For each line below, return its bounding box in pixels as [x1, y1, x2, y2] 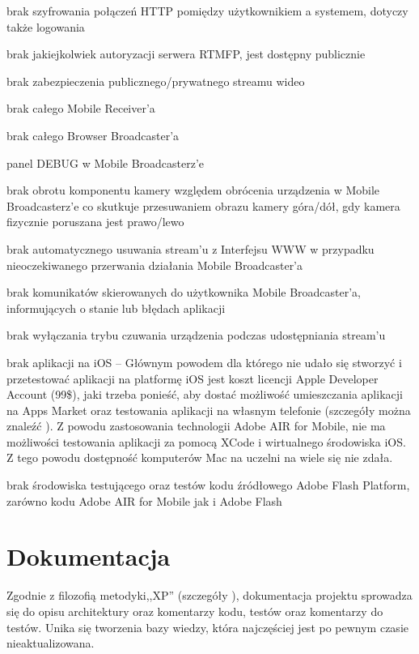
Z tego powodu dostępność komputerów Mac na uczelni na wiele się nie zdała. [6, 449, 393, 466]
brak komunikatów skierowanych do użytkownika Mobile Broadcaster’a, [6, 284, 362, 301]
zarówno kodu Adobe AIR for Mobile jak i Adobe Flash [6, 492, 282, 509]
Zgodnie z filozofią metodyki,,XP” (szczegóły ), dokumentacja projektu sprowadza [6, 587, 413, 604]
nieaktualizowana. [6, 635, 95, 652]
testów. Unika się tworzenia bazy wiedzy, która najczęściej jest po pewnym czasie [6, 618, 408, 635]
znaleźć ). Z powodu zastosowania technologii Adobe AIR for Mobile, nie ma [6, 417, 386, 434]
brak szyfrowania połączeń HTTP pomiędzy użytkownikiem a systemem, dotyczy [6, 2, 408, 19]
